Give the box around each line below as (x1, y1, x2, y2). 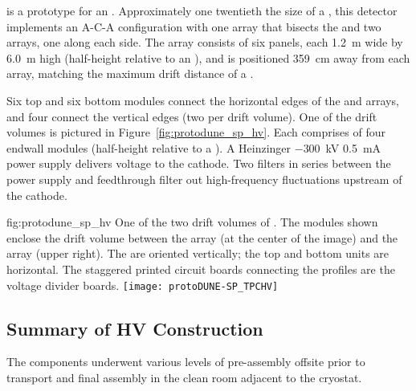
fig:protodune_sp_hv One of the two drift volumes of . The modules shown (6, 214, 378, 230)
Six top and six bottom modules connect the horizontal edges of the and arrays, (6, 92, 399, 108)
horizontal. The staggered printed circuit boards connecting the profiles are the (6, 260, 395, 277)
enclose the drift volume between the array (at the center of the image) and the (6, 229, 398, 246)
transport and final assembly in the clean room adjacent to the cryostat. (6, 369, 362, 385)
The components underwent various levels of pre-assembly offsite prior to (6, 353, 365, 370)
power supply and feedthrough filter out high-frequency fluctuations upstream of (6, 170, 402, 187)
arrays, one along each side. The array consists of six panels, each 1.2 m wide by (6, 34, 403, 51)
